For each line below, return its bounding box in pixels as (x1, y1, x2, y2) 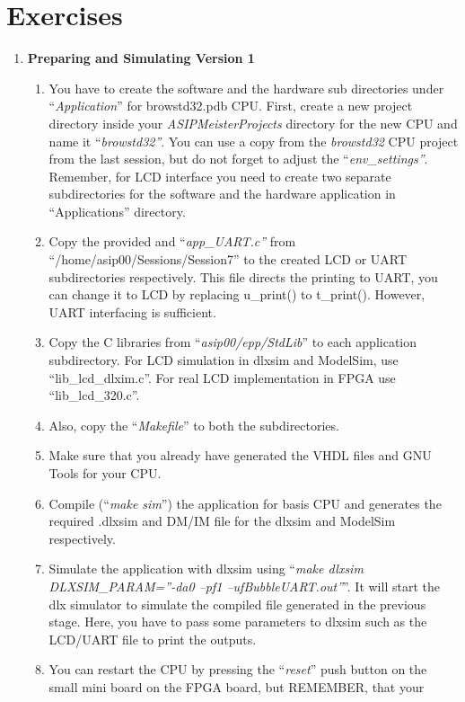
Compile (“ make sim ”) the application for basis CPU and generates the (48, 493, 442, 512)
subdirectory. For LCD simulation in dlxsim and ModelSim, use (48, 351, 399, 369)
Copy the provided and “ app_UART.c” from (48, 232, 296, 251)
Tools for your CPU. (48, 464, 162, 482)
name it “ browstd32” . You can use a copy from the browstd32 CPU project (48, 131, 459, 150)
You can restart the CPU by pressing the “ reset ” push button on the (48, 660, 427, 679)
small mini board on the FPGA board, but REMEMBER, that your (48, 677, 425, 696)
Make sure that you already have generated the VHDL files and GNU (48, 446, 432, 465)
